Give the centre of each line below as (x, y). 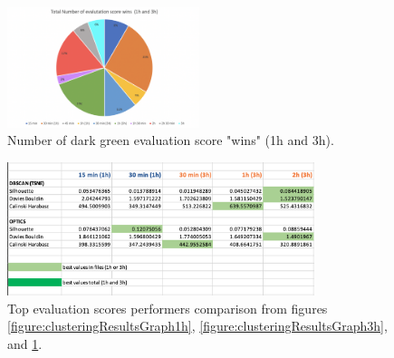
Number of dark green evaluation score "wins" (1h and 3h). (171, 140)
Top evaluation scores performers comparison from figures (168, 308)
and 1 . (25, 343)
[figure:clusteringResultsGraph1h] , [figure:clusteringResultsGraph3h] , (197, 326)
